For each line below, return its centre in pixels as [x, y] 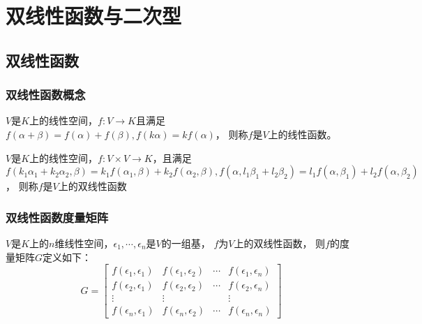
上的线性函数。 [302, 134]
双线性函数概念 [46, 95]
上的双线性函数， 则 [280, 243]
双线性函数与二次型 [94, 16]
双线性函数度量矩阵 [57, 217]
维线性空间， [84, 243]
